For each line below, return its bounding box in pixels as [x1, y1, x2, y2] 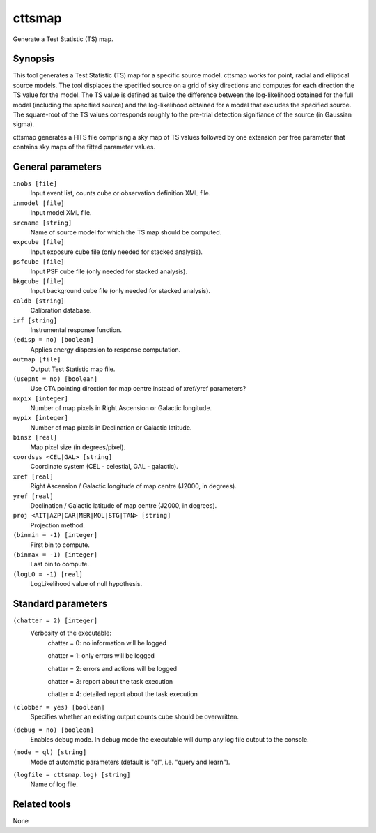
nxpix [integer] [13, 394, 69, 403]
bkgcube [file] [13, 278, 65, 285]
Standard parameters [13, 597, 108, 610]
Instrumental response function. [30, 325, 122, 334]
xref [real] [13, 472, 54, 481]
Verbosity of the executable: [30, 629, 111, 638]
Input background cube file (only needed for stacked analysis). [30, 287, 211, 295]
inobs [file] [13, 180, 58, 188]
